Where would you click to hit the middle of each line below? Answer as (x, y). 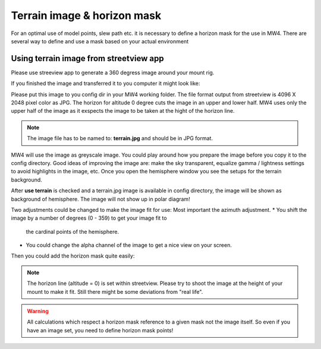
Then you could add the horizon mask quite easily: (73, 256)
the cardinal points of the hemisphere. (73, 231)
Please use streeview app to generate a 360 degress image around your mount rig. (113, 72)
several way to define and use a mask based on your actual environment (100, 41)
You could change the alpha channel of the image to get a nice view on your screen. (129, 245)
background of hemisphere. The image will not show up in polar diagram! (100, 199)
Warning (38, 311)
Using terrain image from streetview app (87, 58)
